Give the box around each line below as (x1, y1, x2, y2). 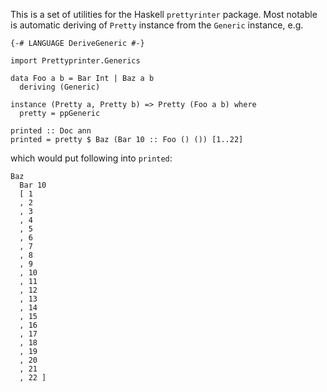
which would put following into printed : (10, 152, 173, 164)
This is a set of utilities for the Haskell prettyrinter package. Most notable (10, 9, 318, 20)
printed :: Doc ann (10, 126, 92, 136)
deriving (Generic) (19, 82, 101, 92)
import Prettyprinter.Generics (10, 56, 141, 66)
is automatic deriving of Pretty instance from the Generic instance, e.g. (10, 19, 304, 31)
